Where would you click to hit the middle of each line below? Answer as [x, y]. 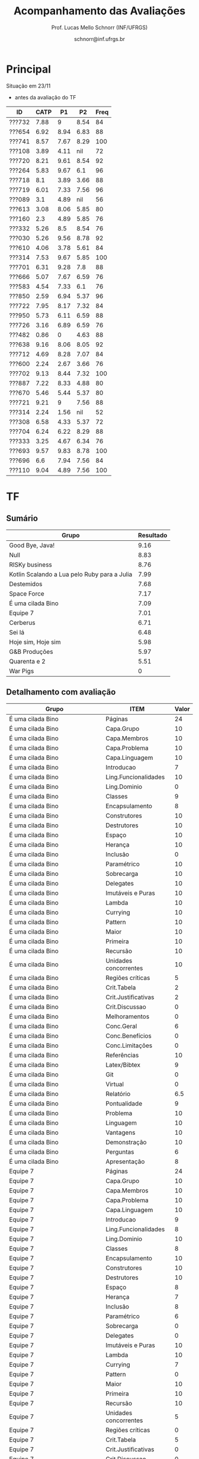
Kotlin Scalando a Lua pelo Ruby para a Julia [71, 574]
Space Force [27, 593]
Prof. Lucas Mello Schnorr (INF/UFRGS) [99, 27]
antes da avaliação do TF [45, 97]
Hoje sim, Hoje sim [35, 642]
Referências [122, 1055]
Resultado [153, 535]
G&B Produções [31, 652]
